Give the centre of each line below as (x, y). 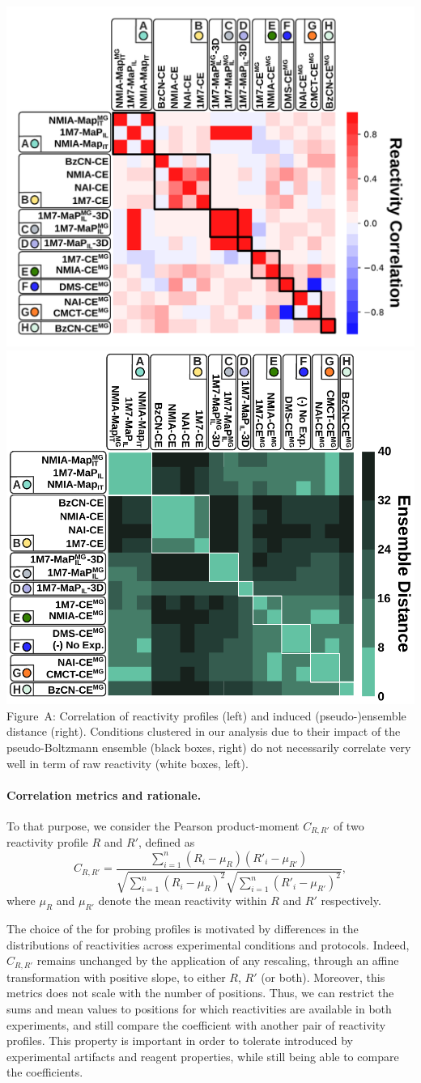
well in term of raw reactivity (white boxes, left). (128, 763)
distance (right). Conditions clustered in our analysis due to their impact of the (204, 731)
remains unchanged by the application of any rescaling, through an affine (218, 960)
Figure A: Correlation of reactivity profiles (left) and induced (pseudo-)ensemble (206, 715)
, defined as (167, 842)
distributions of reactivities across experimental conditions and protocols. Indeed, (208, 944)
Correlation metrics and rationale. (104, 794)
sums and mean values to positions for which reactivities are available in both (199, 1009)
